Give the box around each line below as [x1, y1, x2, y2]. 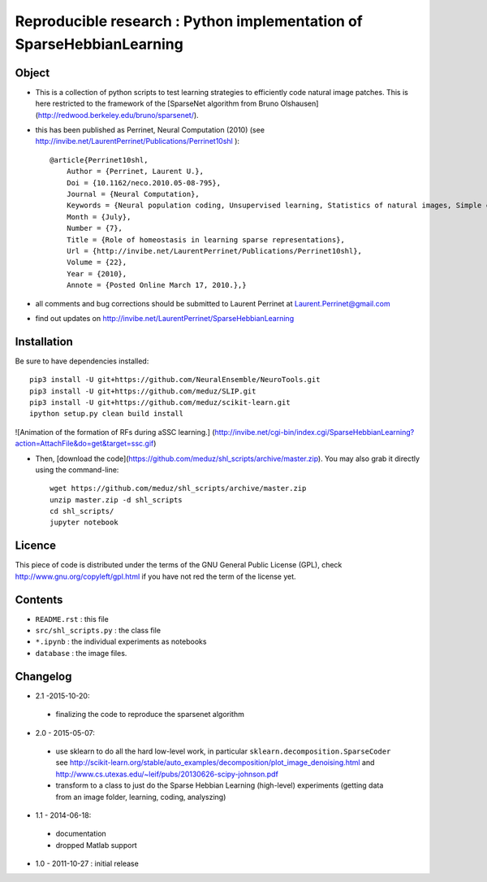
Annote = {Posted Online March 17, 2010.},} [66, 280, 247, 290]
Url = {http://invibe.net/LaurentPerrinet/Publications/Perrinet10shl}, [66, 246, 363, 255]
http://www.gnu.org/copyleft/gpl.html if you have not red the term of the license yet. [15, 571, 296, 581]
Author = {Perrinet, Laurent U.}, [66, 167, 205, 176]
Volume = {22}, [66, 258, 127, 267]
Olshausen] [280, 98, 319, 109]
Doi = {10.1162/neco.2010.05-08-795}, [66, 178, 222, 187]
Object [15, 66, 50, 80]
